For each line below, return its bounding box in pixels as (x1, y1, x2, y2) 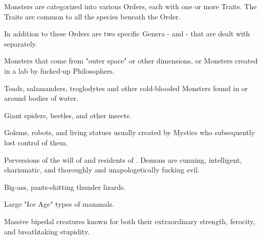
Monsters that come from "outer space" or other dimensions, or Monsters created (4, 55, 258, 66)
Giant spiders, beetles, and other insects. (4, 110, 132, 120)
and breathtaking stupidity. (4, 226, 90, 236)
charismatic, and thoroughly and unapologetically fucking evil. (4, 164, 200, 175)
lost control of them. (4, 137, 68, 147)
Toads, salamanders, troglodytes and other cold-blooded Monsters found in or (4, 82, 248, 93)
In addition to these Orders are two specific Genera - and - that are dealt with (4, 28, 250, 39)
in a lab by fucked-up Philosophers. (4, 65, 115, 76)
